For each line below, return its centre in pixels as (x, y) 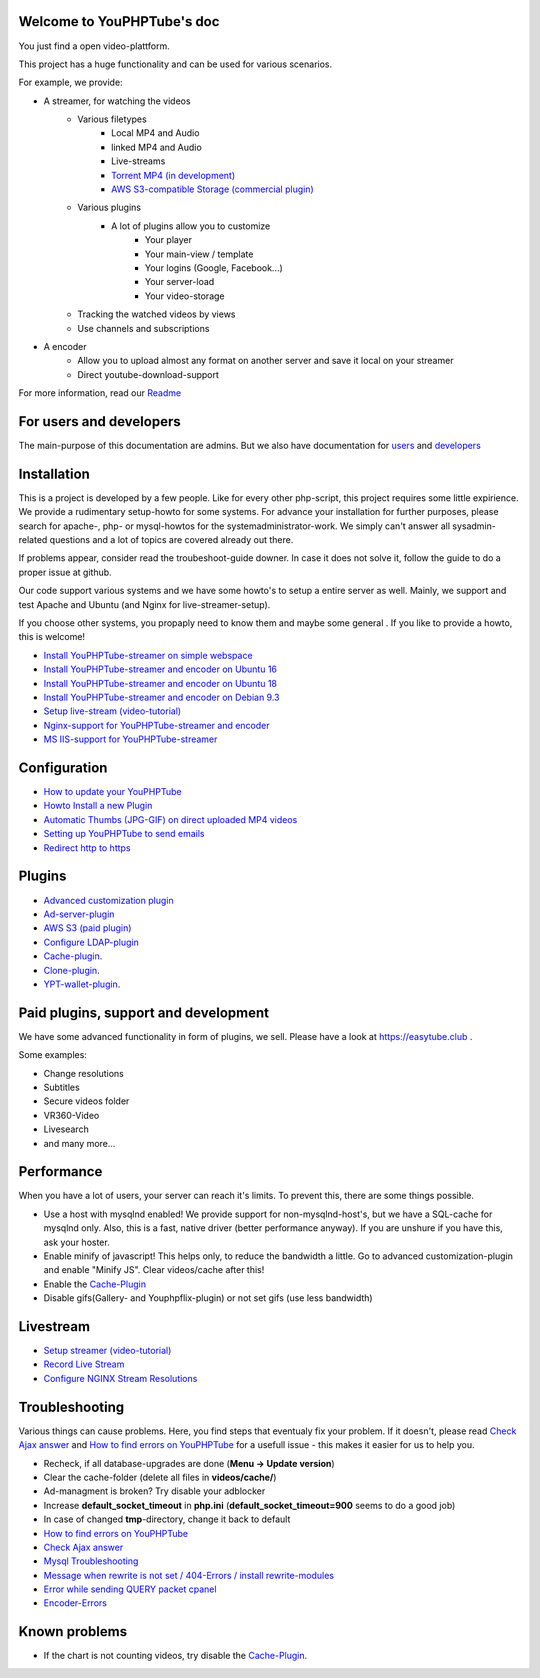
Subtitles (61, 1087)
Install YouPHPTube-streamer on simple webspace (148, 655)
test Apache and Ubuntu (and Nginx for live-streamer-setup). (144, 604)
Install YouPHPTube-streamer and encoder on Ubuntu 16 (160, 669)
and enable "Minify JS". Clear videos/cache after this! (154, 1270)
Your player (168, 240)
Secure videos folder (86, 1101)
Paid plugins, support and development (144, 1012)
